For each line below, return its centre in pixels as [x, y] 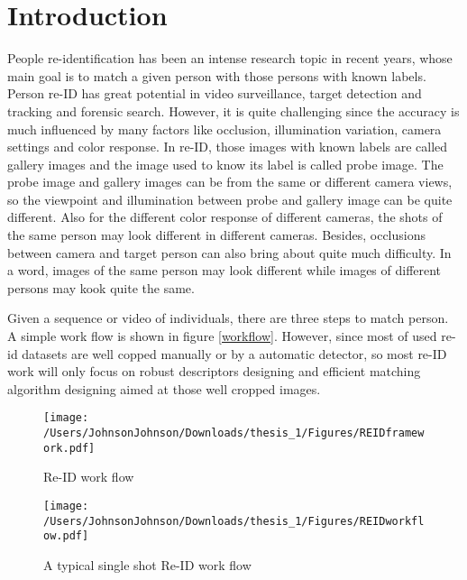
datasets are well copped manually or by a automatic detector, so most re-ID [234, 353]
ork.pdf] [69, 448]
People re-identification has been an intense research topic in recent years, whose [230, 58]
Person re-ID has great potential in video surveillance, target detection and [215, 93]
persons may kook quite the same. [101, 287]
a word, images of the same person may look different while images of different [224, 270]
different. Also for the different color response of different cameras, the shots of [225, 217]
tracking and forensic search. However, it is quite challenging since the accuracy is [233, 110]
